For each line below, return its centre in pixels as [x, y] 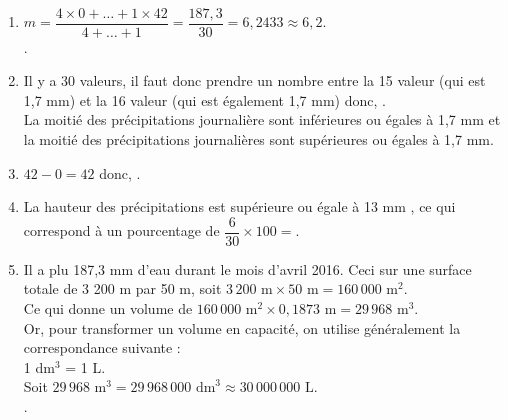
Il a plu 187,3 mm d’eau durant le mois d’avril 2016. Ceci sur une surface [247, 268]
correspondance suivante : [102, 347]
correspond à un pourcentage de [121, 230]
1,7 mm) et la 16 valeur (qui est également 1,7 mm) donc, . [204, 99]
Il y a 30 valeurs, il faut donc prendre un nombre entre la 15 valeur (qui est [254, 80]
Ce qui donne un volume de [108, 308]
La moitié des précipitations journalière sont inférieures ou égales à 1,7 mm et [262, 119]
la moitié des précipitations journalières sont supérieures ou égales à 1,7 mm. [258, 139]
